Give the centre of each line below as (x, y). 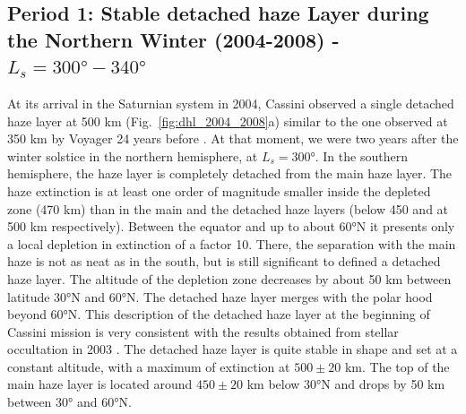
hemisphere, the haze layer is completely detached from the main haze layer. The (230, 173)
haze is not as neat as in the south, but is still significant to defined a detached (224, 261)
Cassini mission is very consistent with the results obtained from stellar (203, 331)
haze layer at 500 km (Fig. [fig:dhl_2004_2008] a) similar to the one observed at (228, 121)
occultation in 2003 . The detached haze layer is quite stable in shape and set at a (233, 349)
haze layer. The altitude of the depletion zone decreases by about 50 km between (229, 278)
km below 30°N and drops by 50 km (346, 384)
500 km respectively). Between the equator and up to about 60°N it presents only (231, 226)
